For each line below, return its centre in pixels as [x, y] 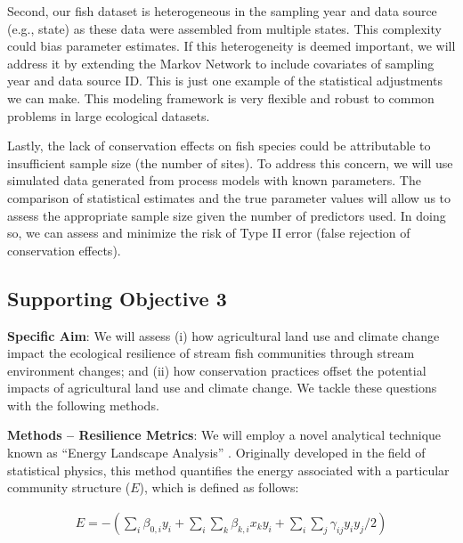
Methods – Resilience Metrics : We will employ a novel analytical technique [224, 435]
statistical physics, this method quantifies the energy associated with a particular [228, 470]
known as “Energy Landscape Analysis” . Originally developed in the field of [216, 453]
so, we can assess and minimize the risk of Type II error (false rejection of [209, 233]
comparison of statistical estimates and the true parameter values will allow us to [229, 197]
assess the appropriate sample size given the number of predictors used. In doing [227, 215]
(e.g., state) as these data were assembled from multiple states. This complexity [224, 28]
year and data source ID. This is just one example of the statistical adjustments [225, 81]
